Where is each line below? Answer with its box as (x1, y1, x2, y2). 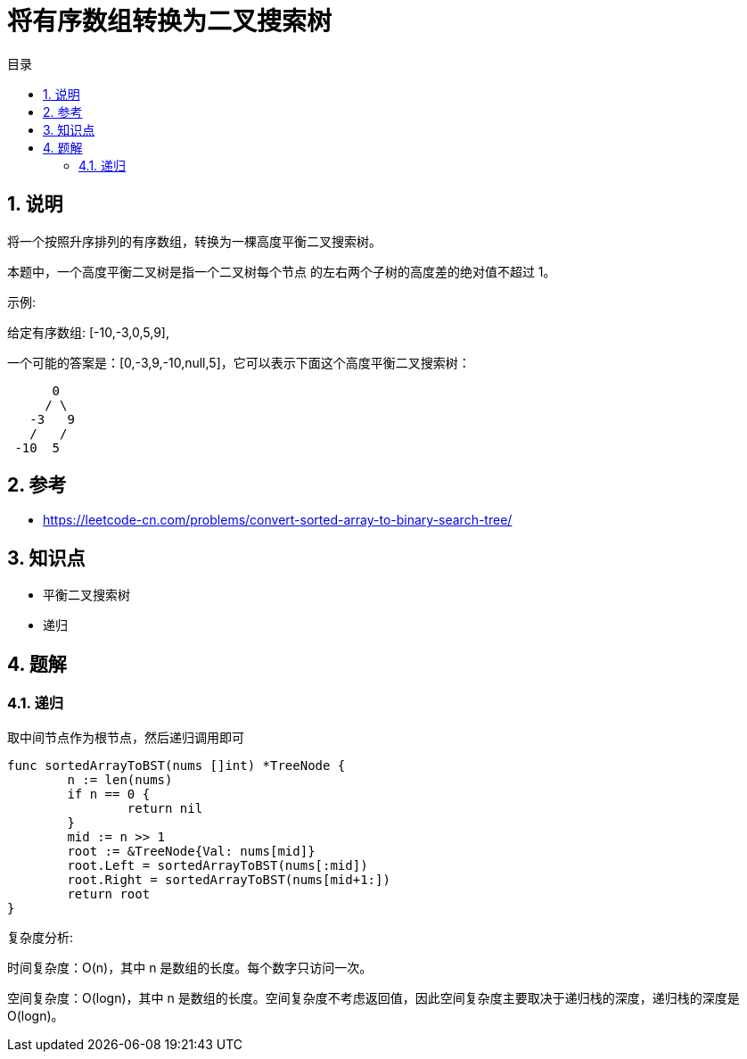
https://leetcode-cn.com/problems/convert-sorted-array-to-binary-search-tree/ (43, 512, 513, 528)
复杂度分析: (7, 929, 74, 945)
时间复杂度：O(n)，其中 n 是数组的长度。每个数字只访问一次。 (7, 959, 373, 975)
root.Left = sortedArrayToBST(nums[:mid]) (67, 857, 368, 873)
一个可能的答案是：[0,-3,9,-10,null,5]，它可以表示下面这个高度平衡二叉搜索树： (7, 354, 471, 370)
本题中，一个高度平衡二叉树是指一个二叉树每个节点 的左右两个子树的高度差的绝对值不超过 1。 (7, 263, 556, 279)
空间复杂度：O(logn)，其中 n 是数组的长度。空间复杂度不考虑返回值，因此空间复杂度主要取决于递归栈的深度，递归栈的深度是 (7, 989, 740, 1005)
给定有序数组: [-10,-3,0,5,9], (7, 324, 170, 340)
